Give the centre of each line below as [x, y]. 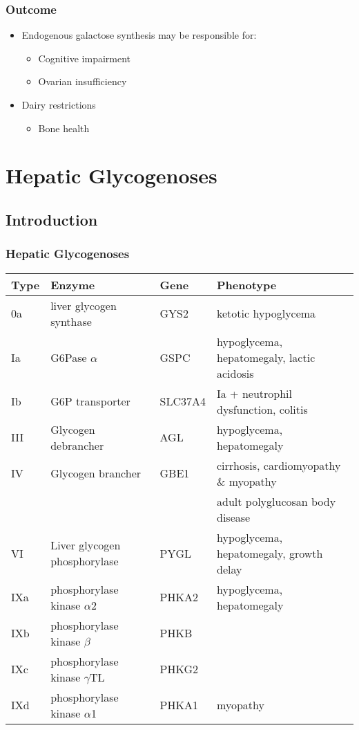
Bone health [64, 128]
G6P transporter [90, 401]
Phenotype [247, 284]
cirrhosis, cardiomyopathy [279, 465]
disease [234, 517]
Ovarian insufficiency [83, 81]
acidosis [235, 373]
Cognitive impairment [85, 58]
